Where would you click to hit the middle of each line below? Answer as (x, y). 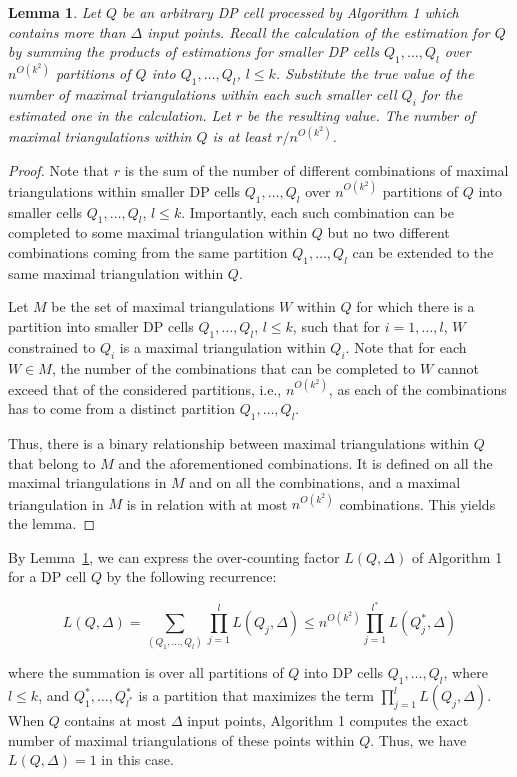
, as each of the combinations (417, 388)
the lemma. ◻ (52, 522)
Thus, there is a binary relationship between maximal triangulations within (238, 443)
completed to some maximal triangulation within (158, 232)
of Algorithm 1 (457, 556)
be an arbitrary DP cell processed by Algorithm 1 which (290, 12)
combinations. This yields (417, 503)
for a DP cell (47, 576)
